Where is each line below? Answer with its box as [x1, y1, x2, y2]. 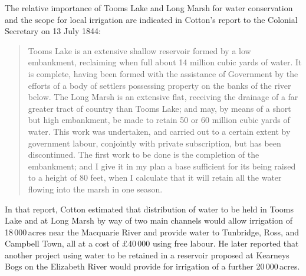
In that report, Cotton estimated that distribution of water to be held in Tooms [5, 202, 294, 215]
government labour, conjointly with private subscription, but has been [28, 137, 281, 149]
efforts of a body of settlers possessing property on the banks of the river [28, 79, 291, 91]
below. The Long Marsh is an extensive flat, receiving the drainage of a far [28, 91, 298, 103]
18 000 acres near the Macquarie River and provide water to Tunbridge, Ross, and [5, 225, 300, 238]
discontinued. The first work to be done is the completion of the [28, 148, 259, 161]
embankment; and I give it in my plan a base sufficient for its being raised [28, 159, 296, 172]
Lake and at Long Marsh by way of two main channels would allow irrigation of [5, 214, 292, 227]
